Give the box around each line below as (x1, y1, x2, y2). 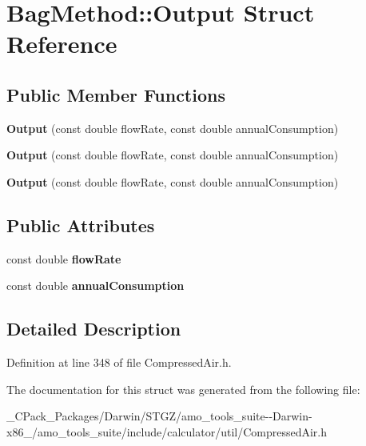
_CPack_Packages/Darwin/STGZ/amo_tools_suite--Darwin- (6, 408, 312, 424)
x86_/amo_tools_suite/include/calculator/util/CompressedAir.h (6, 423, 328, 440)
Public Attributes (6, 212, 155, 237)
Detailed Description (6, 316, 181, 341)
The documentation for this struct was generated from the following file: (6, 380, 360, 397)
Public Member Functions (6, 82, 225, 106)
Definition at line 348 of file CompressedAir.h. (6, 354, 232, 371)
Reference (6, 27, 117, 60)
